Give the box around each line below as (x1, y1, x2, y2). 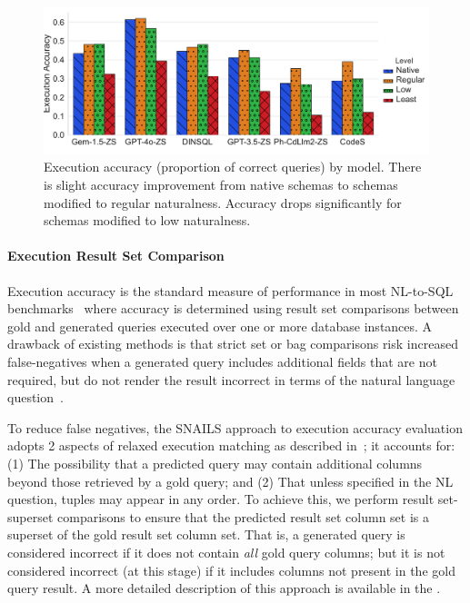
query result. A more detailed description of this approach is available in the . (7, 578, 441, 598)
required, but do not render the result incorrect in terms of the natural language (7, 370, 455, 389)
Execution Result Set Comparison (7, 246, 225, 265)
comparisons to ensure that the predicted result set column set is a (57, 507, 430, 526)
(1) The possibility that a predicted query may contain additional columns (7, 454, 423, 472)
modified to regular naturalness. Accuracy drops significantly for (44, 193, 402, 212)
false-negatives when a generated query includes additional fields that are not (7, 352, 437, 371)
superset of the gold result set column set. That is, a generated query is (7, 525, 405, 544)
